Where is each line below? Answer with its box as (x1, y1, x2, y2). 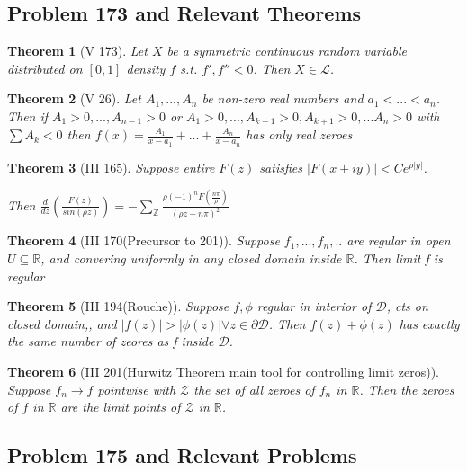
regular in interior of (256, 297, 372, 315)
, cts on (386, 297, 428, 315)
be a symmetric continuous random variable (166, 41, 407, 60)
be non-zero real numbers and (202, 89, 364, 108)
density (126, 58, 166, 77)
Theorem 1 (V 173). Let (7, 41, 148, 60)
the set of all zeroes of (193, 379, 315, 398)
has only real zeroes (246, 125, 353, 144)
